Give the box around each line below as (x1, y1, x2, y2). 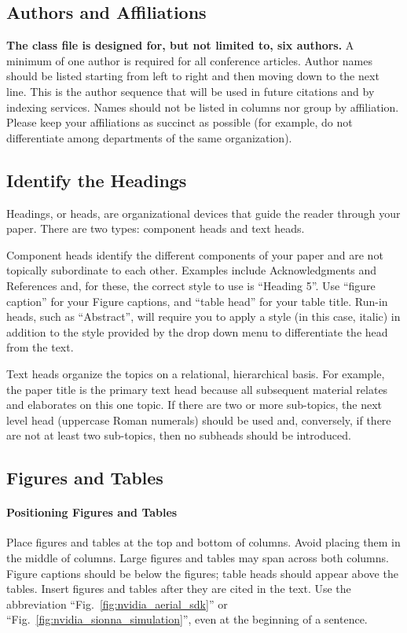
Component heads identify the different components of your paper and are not (6, 246, 383, 263)
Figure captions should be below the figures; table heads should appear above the (6, 565, 398, 581)
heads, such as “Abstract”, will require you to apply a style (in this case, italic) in (6, 308, 401, 325)
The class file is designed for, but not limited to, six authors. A (6, 37, 354, 53)
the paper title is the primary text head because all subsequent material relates (6, 381, 388, 397)
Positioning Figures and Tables (6, 504, 178, 521)
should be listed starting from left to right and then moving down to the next (6, 68, 379, 84)
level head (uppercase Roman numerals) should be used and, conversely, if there (6, 411, 391, 428)
